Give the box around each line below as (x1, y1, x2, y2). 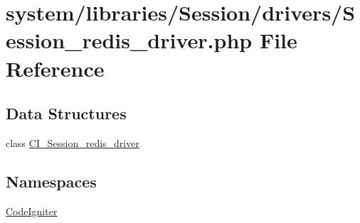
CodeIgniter (6, 203, 58, 218)
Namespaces (6, 170, 97, 192)
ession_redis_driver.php (6, 26, 253, 55)
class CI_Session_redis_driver (6, 135, 139, 150)
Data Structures (6, 102, 127, 124)
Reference (6, 53, 105, 82)
